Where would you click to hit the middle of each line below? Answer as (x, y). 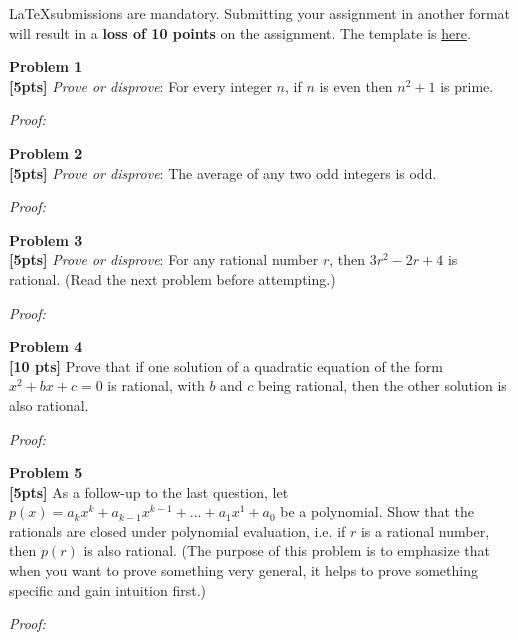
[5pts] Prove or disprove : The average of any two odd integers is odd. (223, 172)
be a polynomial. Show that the (377, 511)
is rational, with (156, 385)
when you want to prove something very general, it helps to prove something (243, 570)
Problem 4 (46, 346)
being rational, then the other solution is (382, 385)
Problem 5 (46, 472)
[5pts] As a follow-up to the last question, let (149, 491)
